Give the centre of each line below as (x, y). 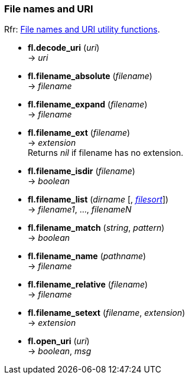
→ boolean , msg (60, 351)
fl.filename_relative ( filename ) (88, 285)
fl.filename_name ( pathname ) (87, 256)
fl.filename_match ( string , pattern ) (96, 228)
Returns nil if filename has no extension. (106, 153)
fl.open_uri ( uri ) (59, 341)
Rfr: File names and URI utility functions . (82, 30)
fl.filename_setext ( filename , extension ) (107, 313)
